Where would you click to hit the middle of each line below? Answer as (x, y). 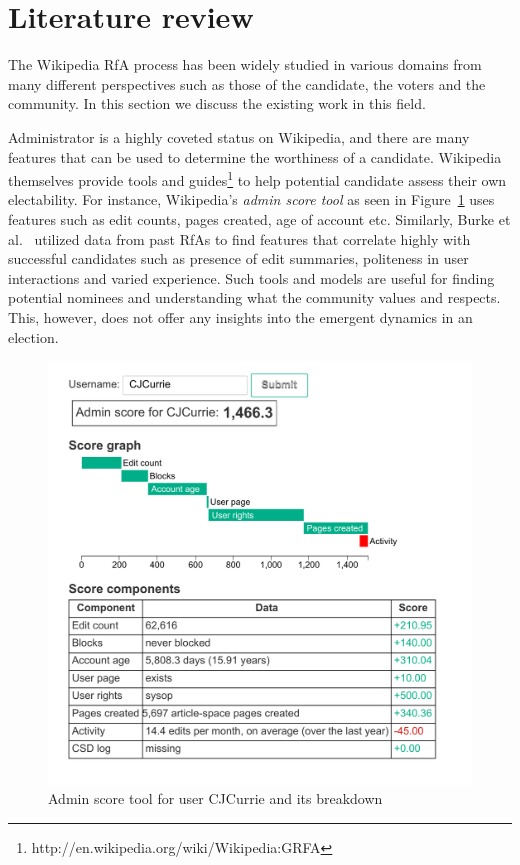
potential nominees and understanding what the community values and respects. (254, 297)
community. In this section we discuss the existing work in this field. (217, 103)
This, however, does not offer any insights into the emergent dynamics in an (240, 316)
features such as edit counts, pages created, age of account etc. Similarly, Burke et (259, 218)
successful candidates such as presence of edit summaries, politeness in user (238, 258)
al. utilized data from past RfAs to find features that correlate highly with (239, 238)
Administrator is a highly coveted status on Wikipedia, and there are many (239, 136)
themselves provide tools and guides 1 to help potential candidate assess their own (257, 178)
